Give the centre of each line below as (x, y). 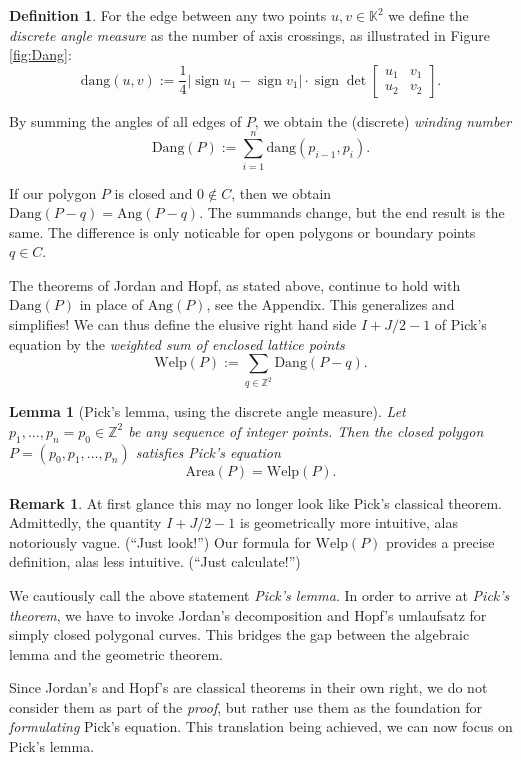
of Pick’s (460, 324)
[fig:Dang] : (40, 54)
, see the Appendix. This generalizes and (330, 304)
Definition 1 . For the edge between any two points (168, 15)
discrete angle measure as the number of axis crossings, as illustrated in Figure (249, 34)
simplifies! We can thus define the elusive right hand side (183, 324)
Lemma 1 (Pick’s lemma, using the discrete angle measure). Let (207, 411)
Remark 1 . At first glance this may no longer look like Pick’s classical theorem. (256, 502)
